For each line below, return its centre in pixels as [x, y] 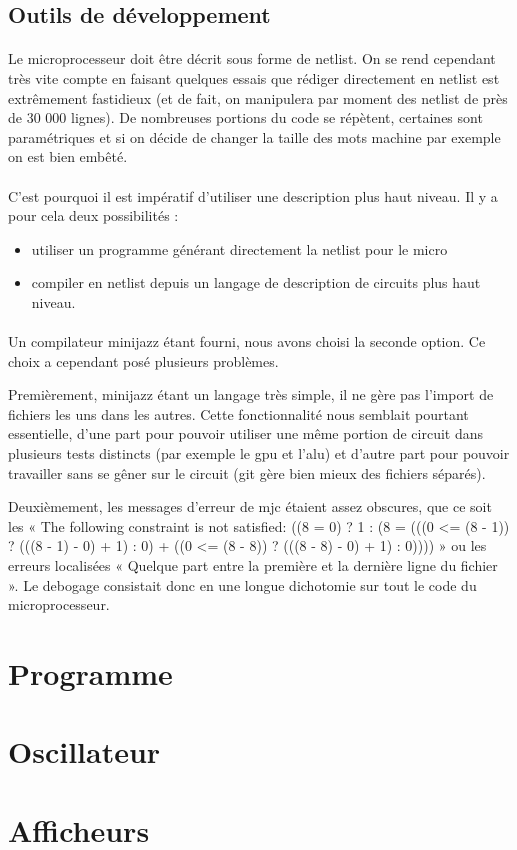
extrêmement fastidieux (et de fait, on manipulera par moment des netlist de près [258, 97]
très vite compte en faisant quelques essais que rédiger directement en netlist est [254, 77]
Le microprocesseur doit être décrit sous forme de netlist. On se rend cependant [252, 58]
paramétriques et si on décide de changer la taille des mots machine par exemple [254, 136]
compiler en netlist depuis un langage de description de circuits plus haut [256, 282]
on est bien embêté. [68, 156]
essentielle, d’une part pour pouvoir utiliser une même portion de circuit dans [246, 433]
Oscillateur [84, 751]
